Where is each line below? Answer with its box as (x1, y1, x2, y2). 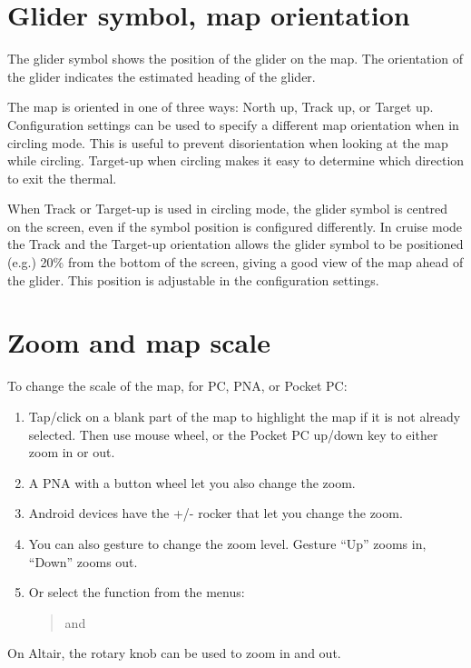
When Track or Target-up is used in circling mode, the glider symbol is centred (7, 199, 448, 218)
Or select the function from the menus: (28, 583, 245, 602)
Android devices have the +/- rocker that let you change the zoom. (28, 503, 403, 523)
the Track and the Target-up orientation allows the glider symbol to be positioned (7, 234, 464, 254)
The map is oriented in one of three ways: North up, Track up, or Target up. (7, 97, 434, 116)
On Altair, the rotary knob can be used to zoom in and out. (7, 643, 341, 663)
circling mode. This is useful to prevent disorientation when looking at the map (7, 133, 448, 152)
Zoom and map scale (7, 324, 270, 361)
